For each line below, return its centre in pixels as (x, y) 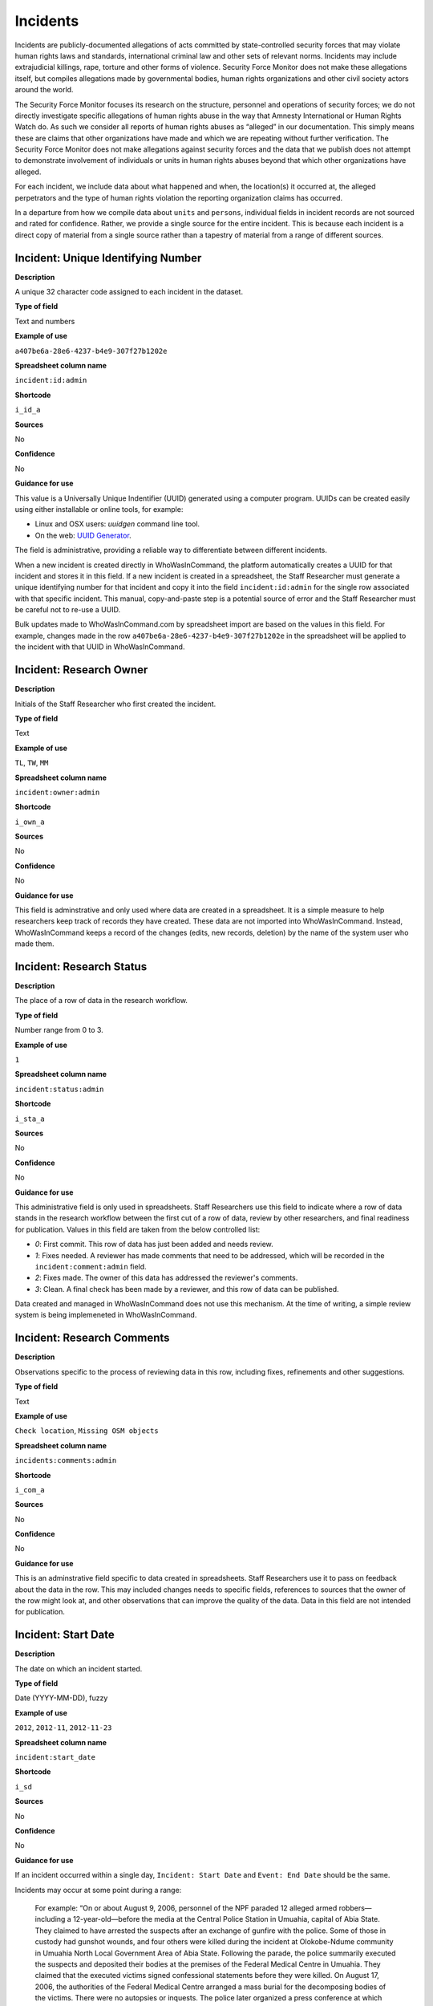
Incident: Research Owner (81, 670)
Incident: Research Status (81, 966)
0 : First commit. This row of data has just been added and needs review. (154, 1245)
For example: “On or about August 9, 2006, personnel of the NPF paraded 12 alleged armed (186, 1908)
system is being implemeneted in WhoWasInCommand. (106, 1315)
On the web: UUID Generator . (83, 535)
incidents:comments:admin (66, 1461)
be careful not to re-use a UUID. (67, 610)
